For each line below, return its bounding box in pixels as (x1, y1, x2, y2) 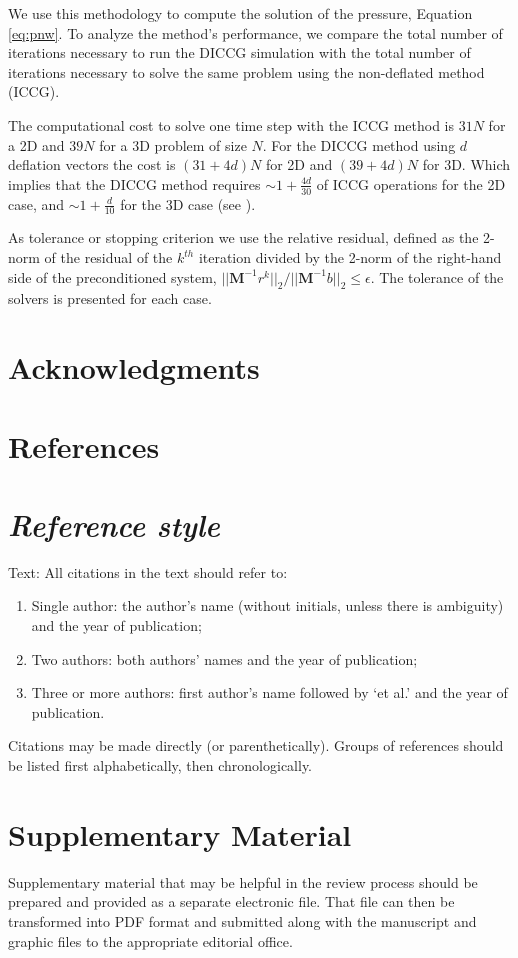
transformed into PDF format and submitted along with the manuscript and (8, 910, 477, 931)
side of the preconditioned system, (8, 266, 217, 287)
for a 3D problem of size (99, 134, 247, 155)
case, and (8, 193, 65, 214)
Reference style (8, 503, 220, 545)
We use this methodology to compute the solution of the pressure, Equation (8, 3, 473, 23)
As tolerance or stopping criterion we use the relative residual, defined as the (8, 227, 479, 248)
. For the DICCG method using (262, 134, 456, 155)
